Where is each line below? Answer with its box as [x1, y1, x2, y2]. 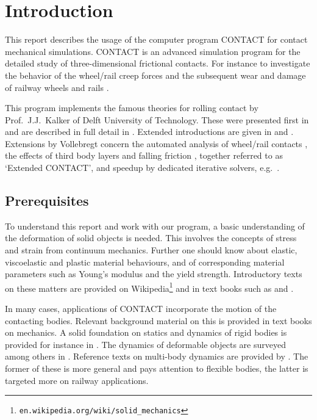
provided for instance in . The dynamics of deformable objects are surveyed [5, 338, 286, 350]
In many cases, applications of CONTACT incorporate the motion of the [5, 302, 277, 315]
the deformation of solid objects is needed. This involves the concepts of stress [5, 231, 297, 244]
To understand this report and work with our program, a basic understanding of [5, 219, 305, 232]
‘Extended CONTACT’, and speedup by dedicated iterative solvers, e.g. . [5, 161, 280, 174]
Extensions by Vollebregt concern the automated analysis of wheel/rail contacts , [5, 137, 308, 150]
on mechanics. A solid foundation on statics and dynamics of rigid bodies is [5, 326, 287, 339]
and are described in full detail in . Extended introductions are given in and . [5, 125, 294, 138]
